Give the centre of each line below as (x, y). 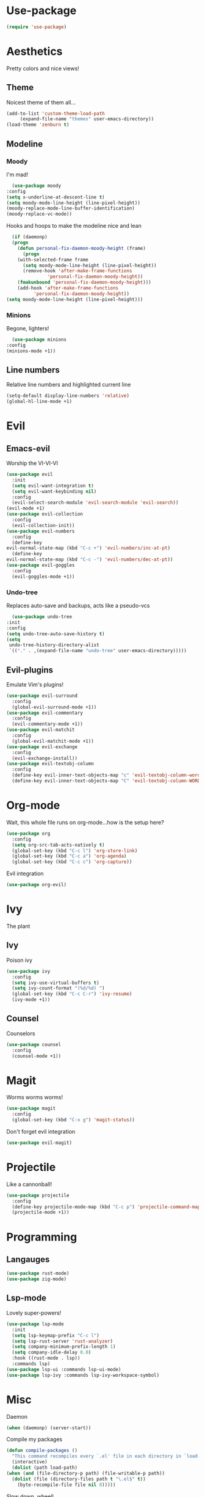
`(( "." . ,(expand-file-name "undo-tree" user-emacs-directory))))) (98, 651)
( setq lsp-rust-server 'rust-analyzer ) (63, 1341)
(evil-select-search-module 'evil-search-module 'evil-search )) (95, 503)
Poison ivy (19, 960)
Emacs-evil (28, 449)
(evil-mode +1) (26, 508)
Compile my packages (34, 1440)
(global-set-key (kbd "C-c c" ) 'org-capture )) (72, 862)
